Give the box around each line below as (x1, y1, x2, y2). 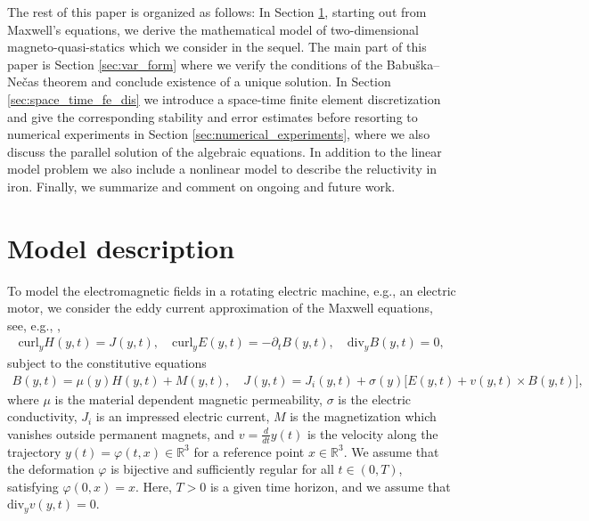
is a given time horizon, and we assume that (209, 476, 451, 495)
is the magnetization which (290, 407, 437, 426)
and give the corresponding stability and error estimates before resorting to (7, 107, 418, 126)
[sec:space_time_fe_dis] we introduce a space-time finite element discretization (7, 89, 441, 108)
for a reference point (193, 442, 305, 460)
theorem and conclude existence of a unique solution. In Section (43, 72, 391, 91)
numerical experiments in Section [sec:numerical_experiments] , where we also (7, 125, 430, 143)
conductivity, (7, 407, 78, 426)
